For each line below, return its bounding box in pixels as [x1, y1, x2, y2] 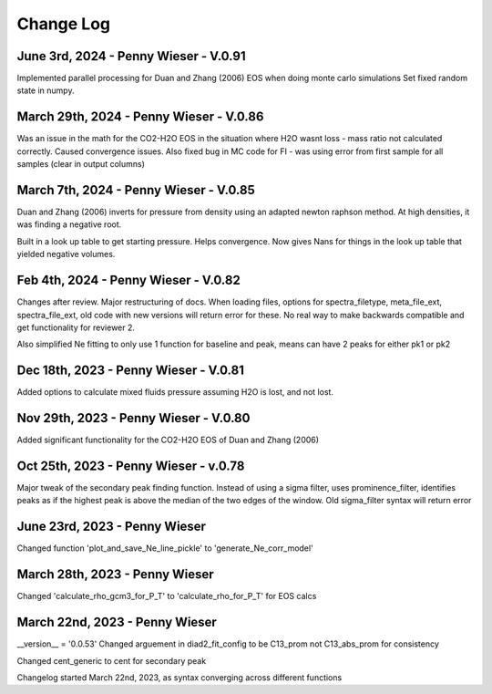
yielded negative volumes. [16, 249, 116, 260]
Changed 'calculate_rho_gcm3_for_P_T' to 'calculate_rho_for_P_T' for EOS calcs [16, 591, 317, 602]
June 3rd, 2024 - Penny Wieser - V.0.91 [16, 48, 246, 64]
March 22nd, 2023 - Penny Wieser [16, 615, 218, 630]
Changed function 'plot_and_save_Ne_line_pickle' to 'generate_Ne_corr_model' [16, 543, 313, 554]
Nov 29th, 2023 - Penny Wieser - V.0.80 [16, 410, 251, 426]
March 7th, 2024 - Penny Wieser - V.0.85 [16, 182, 255, 198]
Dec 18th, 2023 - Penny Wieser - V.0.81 [16, 363, 245, 378]
